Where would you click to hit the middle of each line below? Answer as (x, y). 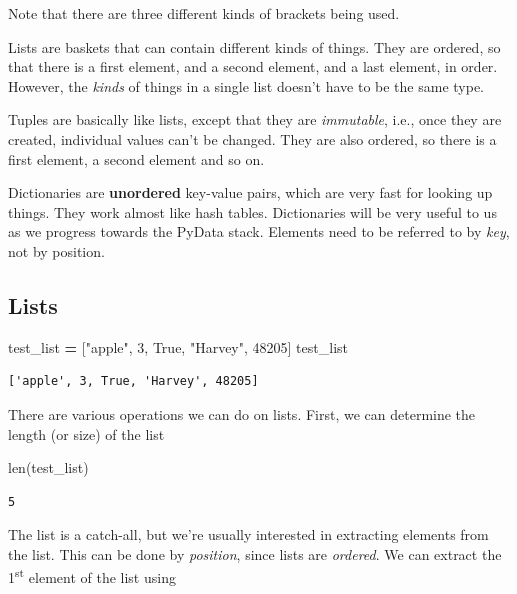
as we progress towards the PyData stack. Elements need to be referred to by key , (259, 231)
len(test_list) (48, 467)
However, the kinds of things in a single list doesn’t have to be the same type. (246, 85)
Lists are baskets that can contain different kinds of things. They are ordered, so (254, 46)
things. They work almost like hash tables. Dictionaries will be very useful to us (252, 211)
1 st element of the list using (92, 576)
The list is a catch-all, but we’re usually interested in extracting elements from (248, 534)
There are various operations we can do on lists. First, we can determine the (242, 413)
